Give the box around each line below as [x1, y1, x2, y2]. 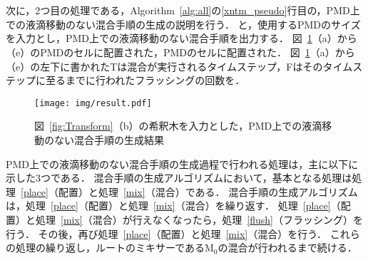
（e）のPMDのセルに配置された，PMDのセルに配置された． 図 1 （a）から [6, 44, 355, 59]
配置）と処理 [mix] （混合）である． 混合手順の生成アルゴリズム [58, 184, 358, 199]
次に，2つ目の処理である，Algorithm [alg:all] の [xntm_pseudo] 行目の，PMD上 [6, 3, 360, 18]
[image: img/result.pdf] [34, 98, 152, 108]
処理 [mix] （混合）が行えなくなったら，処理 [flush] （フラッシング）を [35, 212, 363, 227]
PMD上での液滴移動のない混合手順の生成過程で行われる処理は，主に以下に [6, 156, 359, 171]
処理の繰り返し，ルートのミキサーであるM [15, 240, 214, 255]
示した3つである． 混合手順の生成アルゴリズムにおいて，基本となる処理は [6, 170, 352, 185]
